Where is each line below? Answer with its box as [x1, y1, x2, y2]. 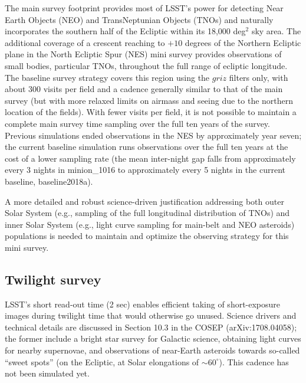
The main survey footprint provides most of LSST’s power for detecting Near [5, 2, 284, 14]
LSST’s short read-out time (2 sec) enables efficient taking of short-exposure [5, 297, 281, 310]
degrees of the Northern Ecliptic [185, 36, 301, 48]
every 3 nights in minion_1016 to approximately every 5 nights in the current [5, 163, 285, 176]
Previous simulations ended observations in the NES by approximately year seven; [5, 129, 302, 141]
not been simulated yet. [5, 367, 90, 379]
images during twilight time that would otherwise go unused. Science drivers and [5, 309, 297, 322]
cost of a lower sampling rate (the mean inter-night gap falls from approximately [5, 152, 296, 164]
